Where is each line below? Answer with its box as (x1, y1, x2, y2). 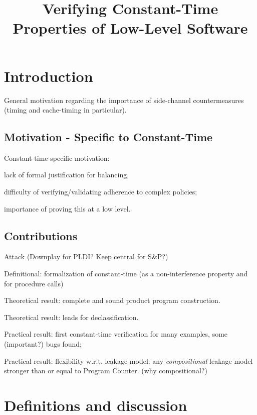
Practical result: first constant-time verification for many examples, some (4, 329, 228, 339)
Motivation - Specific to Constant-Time (4, 129, 213, 145)
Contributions (4, 228, 78, 243)
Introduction (4, 65, 93, 86)
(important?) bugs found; (4, 339, 82, 349)
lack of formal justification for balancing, (4, 169, 129, 180)
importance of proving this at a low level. (4, 203, 131, 214)
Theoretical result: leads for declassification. (4, 312, 139, 322)
